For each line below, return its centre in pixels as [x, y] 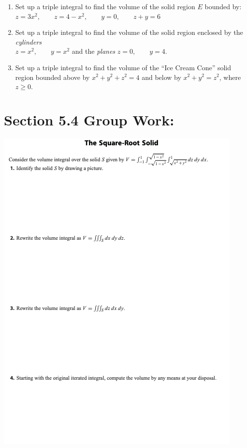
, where [230, 77]
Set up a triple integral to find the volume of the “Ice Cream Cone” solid [123, 67]
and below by [161, 77]
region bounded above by [52, 77]
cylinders [29, 41]
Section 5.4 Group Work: [89, 119]
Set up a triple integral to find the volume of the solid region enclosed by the [129, 32]
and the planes [94, 51]
